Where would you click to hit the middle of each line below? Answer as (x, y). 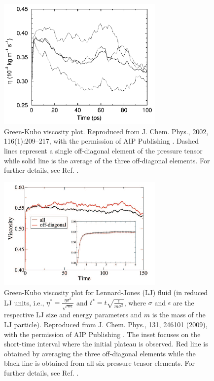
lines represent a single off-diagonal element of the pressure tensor (103, 151)
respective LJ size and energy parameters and (73, 315)
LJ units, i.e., (24, 302)
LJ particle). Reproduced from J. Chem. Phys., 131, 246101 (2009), (106, 324)
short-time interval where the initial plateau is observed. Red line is (106, 344)
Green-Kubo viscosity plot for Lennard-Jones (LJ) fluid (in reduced (106, 292)
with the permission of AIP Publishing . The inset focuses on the (102, 334)
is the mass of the (179, 315)
